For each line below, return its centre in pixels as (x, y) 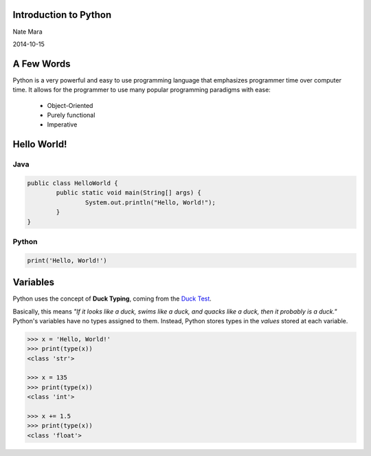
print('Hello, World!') (67, 260)
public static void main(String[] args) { (129, 193)
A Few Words (42, 64)
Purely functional (71, 115)
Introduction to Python (62, 15)
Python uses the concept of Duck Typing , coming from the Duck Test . (112, 298)
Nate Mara (27, 32)
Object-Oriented (70, 105)
